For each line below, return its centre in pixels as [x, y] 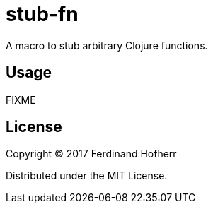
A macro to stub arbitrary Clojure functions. [107, 45]
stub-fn [42, 14]
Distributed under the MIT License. [87, 176]
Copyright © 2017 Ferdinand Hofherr [91, 154]
